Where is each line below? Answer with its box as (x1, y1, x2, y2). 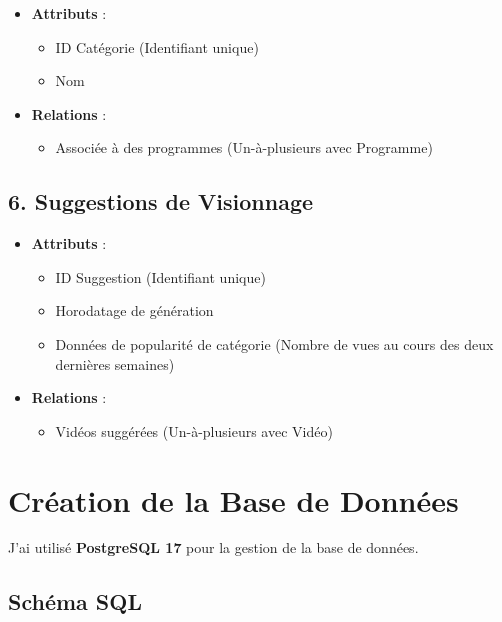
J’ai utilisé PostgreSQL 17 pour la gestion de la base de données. (8, 537, 419, 558)
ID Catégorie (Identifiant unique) (55, 36, 259, 57)
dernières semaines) (55, 353, 175, 374)
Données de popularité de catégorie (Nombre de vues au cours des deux (55, 333, 494, 354)
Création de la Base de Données (8, 479, 459, 520)
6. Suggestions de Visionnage (8, 186, 314, 217)
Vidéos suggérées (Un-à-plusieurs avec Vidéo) (55, 420, 333, 441)
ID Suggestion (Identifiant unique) (55, 266, 266, 287)
